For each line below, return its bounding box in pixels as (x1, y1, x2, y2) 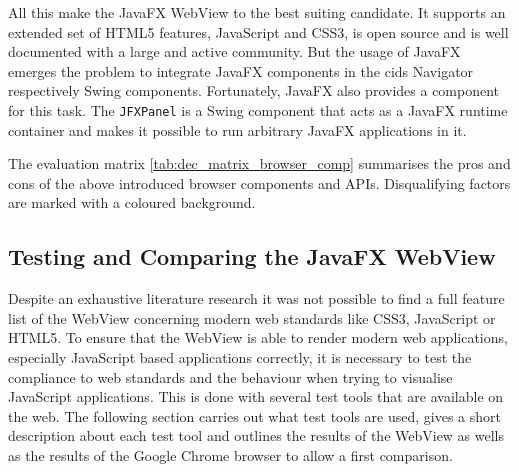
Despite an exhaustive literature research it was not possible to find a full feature (8, 288, 505, 309)
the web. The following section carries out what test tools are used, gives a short (8, 405, 501, 426)
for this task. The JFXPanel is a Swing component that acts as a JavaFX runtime (8, 99, 508, 120)
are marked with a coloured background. (8, 192, 256, 213)
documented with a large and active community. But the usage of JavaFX (8, 41, 461, 62)
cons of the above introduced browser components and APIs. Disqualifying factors (8, 172, 511, 193)
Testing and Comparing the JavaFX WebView (8, 241, 496, 272)
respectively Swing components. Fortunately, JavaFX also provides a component (8, 80, 500, 101)
